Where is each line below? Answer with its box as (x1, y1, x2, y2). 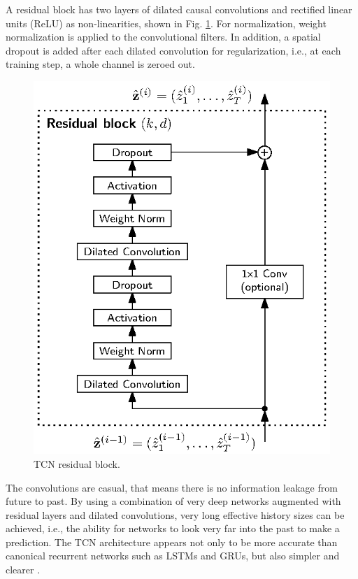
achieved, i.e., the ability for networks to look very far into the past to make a (6, 521, 340, 536)
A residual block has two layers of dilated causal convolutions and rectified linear (6, 2, 352, 16)
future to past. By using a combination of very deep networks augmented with (6, 494, 341, 508)
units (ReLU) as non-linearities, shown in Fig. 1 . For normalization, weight (6, 15, 327, 30)
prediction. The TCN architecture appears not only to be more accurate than (6, 534, 338, 549)
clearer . (6, 562, 41, 577)
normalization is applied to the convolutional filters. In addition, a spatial (6, 29, 321, 44)
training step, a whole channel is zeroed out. (6, 57, 195, 71)
